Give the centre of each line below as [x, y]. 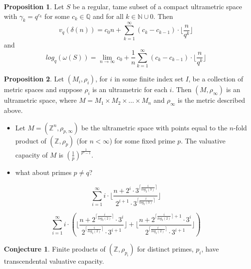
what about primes [43, 172]
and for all [108, 16]
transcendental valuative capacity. [54, 261]
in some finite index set [149, 79]
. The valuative [203, 140]
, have [210, 249]
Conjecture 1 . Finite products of [55, 249]
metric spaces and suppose [43, 89]
